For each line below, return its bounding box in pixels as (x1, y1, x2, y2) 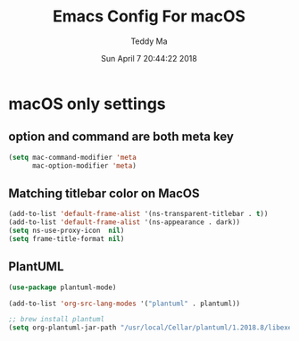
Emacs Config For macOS (52, 6, 246, 27)
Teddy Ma (130, 36, 168, 46)
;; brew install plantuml (8, 315, 104, 324)
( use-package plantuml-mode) (8, 283, 117, 292)
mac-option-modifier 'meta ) (31, 161, 137, 170)
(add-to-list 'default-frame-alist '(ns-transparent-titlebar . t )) (8, 210, 269, 219)
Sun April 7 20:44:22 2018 (101, 53, 197, 63)
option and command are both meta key (8, 129, 234, 145)
